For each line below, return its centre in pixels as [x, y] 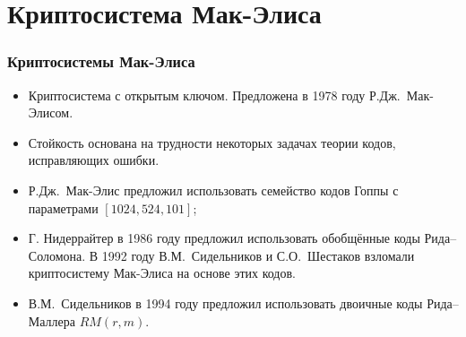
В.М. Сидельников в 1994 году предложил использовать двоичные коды [225, 302]
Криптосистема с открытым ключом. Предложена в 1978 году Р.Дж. [214, 95]
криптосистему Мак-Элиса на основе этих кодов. [162, 273]
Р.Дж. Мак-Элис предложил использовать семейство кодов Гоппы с [213, 190]
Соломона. [57, 255]
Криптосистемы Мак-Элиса [101, 61]
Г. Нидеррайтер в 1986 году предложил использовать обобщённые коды [224, 238]
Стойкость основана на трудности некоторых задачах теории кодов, [212, 142]
